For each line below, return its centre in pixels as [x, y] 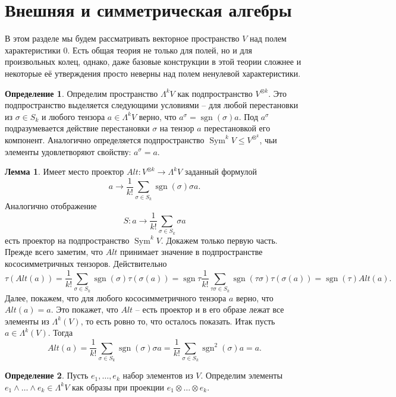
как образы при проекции [118, 387]
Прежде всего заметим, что [54, 252]
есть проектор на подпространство [67, 240]
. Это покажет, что [84, 309]
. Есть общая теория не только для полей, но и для [160, 50]
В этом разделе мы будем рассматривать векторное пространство [122, 38]
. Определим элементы [242, 375]
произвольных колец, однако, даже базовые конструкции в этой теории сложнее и [153, 62]
